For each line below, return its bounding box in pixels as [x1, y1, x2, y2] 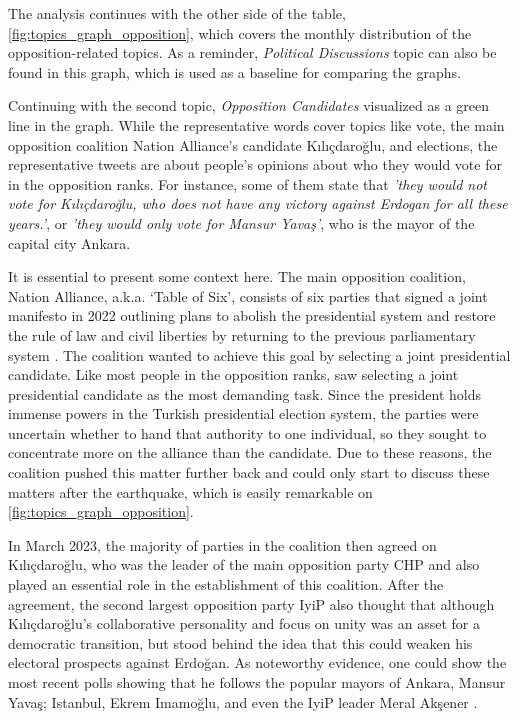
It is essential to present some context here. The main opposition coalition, [8, 266, 466, 287]
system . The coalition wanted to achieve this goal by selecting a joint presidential [8, 344, 511, 365]
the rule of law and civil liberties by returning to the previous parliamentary [8, 324, 476, 345]
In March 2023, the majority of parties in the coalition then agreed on [8, 534, 437, 555]
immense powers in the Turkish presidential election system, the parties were [8, 403, 479, 424]
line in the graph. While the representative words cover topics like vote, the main [8, 114, 505, 135]
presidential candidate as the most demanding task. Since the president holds [8, 383, 482, 404]
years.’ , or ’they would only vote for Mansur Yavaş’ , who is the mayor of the [8, 212, 475, 233]
